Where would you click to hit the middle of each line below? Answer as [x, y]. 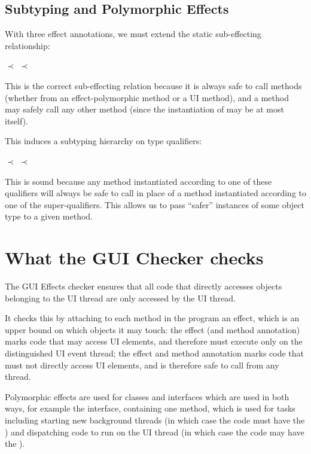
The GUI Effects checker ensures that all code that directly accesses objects [144, 286]
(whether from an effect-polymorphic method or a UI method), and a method [147, 97]
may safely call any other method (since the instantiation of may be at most [144, 109]
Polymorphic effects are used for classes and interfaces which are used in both [147, 396]
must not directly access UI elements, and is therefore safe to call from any [142, 365]
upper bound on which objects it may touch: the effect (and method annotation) [153, 329]
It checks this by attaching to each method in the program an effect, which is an [152, 318]
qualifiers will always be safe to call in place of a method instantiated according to [155, 193]
